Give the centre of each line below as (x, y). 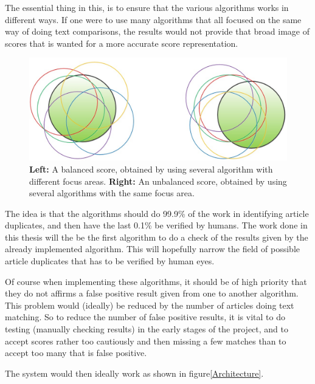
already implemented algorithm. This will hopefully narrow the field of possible (152, 249)
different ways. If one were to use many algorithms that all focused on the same (153, 19)
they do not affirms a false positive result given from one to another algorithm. (152, 293)
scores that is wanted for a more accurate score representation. (122, 43)
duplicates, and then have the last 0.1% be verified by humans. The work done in (156, 225)
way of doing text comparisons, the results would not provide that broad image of (157, 31)
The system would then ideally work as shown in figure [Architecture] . (134, 373)
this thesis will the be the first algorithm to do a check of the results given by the (157, 237)
